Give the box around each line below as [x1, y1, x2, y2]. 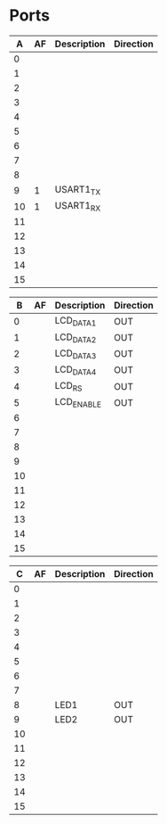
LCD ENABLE [54, 396, 102, 410]
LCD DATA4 [54, 363, 97, 377]
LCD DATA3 [54, 347, 97, 361]
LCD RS [54, 380, 83, 393]
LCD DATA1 [54, 314, 97, 328]
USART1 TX [54, 183, 101, 197]
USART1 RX [54, 200, 100, 214]
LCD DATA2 [54, 331, 97, 344]
